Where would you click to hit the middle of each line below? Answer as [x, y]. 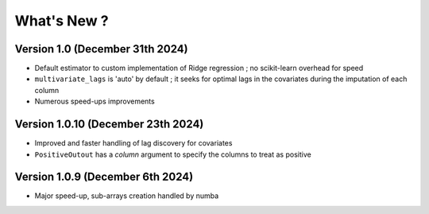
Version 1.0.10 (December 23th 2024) [109, 125]
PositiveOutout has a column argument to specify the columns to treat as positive [173, 154]
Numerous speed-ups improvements [95, 101]
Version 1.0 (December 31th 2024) [101, 49]
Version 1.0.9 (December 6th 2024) [104, 177]
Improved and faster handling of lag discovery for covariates [133, 143]
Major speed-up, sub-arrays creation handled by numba [127, 196]
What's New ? [62, 21]
